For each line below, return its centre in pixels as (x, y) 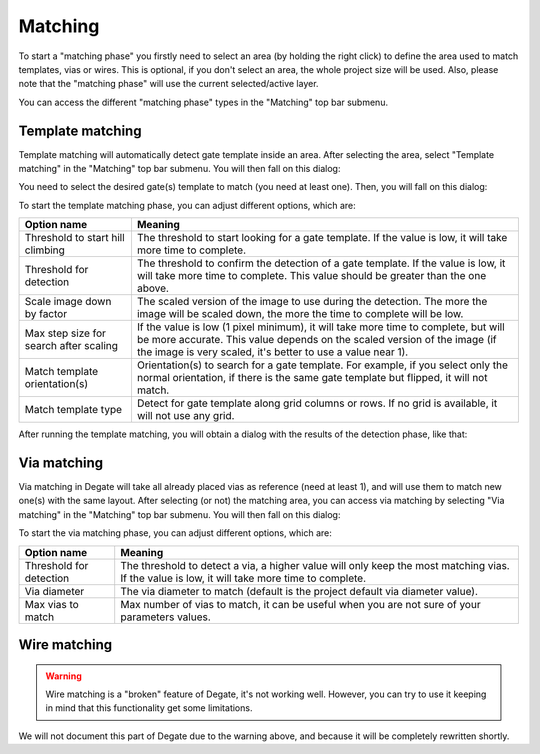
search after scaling (71, 346)
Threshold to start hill (74, 238)
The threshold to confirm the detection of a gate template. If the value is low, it (321, 263)
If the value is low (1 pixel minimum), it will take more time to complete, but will (320, 327)
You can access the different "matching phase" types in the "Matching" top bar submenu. (203, 102)
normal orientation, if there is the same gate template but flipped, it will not (312, 378)
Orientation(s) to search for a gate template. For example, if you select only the (322, 365)
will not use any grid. (185, 416)
